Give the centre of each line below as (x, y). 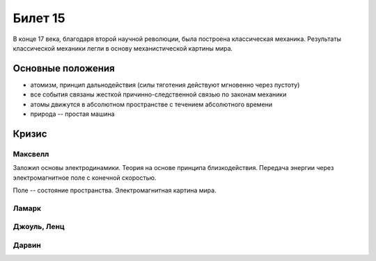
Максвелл (31, 154)
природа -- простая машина (72, 114)
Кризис (30, 134)
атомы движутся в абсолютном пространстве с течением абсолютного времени (151, 104)
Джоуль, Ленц (39, 227)
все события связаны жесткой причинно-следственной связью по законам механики (158, 94)
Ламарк (27, 208)
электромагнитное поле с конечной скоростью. (85, 178)
